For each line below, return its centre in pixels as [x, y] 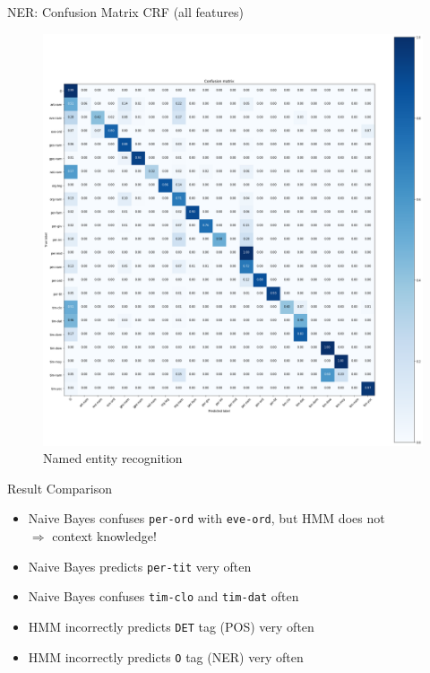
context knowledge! [104, 535]
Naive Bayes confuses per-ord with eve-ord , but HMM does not [206, 518]
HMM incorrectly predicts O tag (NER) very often [166, 656]
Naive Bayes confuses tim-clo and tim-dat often [163, 596]
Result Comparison [60, 488]
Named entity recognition [113, 458]
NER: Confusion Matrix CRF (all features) [125, 12]
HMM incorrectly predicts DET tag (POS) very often [171, 626]
